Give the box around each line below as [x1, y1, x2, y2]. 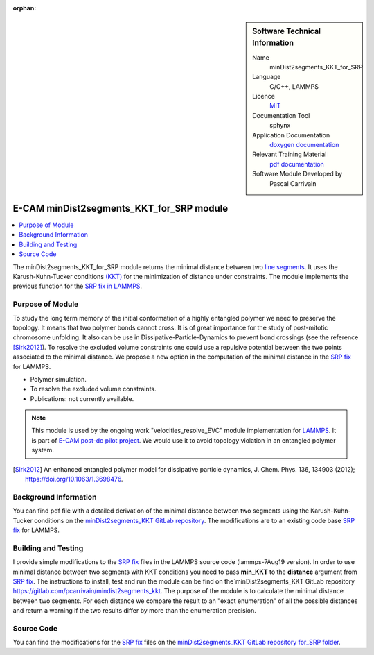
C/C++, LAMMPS [269, 82, 319, 90]
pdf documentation [269, 160, 325, 168]
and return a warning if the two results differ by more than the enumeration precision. [12, 606, 256, 615]
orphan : [12, 4, 37, 12]
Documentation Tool [252, 111, 310, 119]
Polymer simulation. [30, 375, 87, 383]
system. [31, 446, 55, 454]
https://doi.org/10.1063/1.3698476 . [25, 475, 123, 484]
